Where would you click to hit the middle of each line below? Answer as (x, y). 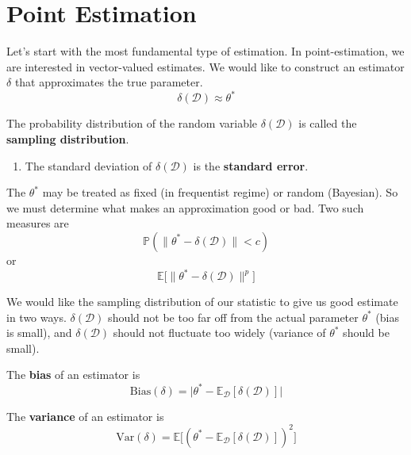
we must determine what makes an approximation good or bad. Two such (185, 207)
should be (366, 333)
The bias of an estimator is (73, 375)
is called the (328, 123)
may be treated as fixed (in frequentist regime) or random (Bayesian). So (220, 192)
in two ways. (36, 317)
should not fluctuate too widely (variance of (219, 333)
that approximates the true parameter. (109, 82)
